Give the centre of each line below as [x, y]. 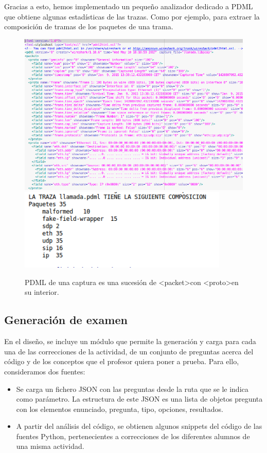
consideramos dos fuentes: [45, 371]
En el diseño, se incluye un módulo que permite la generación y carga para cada [130, 341]
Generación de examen [66, 320]
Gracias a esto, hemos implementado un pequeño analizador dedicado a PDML [129, 6]
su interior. [42, 292]
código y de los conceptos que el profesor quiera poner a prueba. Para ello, [122, 361]
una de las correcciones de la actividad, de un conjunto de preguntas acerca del [129, 351]
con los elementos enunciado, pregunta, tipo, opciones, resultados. [120, 409]
